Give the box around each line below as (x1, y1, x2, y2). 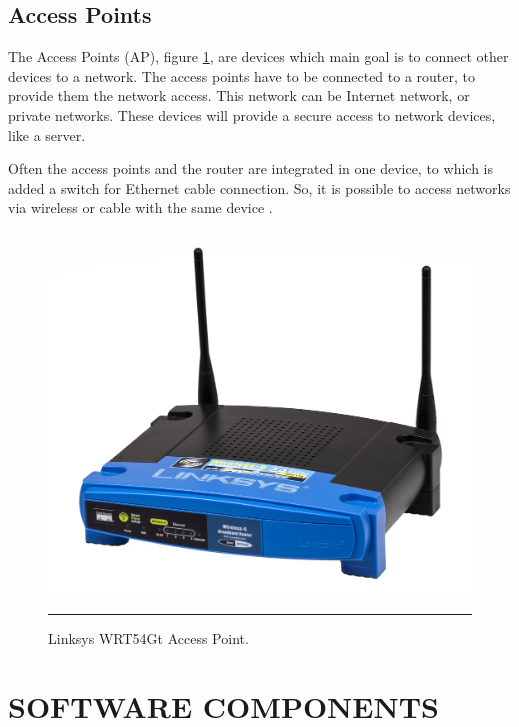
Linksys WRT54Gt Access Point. (48, 627, 249, 648)
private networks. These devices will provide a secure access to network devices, (8, 104, 496, 125)
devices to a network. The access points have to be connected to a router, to (8, 65, 476, 86)
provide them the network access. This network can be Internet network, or (8, 85, 470, 106)
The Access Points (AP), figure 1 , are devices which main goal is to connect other (8, 46, 509, 67)
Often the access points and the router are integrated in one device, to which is (8, 158, 493, 179)
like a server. (8, 124, 86, 145)
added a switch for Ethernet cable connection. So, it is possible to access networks (8, 177, 511, 198)
